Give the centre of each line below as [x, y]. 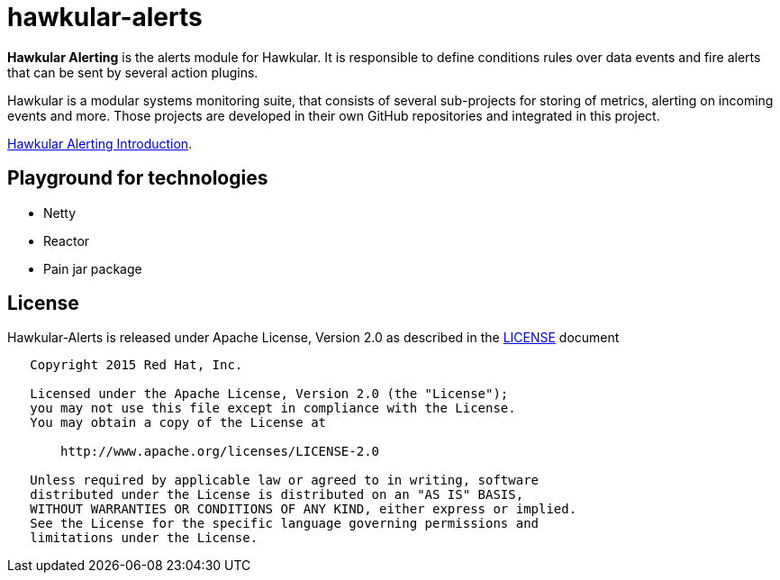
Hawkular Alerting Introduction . [100, 143]
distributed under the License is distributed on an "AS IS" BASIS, [277, 495]
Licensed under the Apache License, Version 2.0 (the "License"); [269, 394]
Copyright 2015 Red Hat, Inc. [136, 365]
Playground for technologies [138, 178]
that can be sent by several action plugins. [133, 72]
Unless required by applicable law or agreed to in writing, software [285, 480]
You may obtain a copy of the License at [178, 423]
